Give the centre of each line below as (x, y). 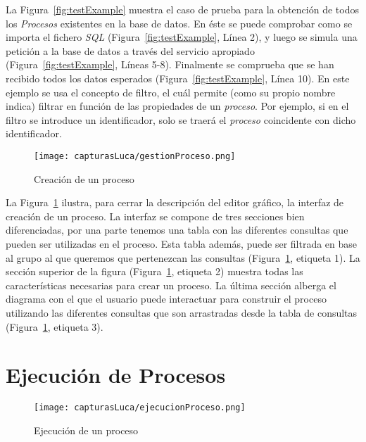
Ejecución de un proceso (86, 430)
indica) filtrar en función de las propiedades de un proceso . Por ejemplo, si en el (177, 106)
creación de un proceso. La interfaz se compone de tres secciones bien (155, 216)
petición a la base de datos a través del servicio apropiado (130, 50)
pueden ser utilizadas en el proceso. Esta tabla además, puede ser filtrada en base (182, 243)
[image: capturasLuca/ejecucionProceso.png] (140, 408)
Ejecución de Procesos (116, 375)
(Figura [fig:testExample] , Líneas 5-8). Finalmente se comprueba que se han (170, 64)
